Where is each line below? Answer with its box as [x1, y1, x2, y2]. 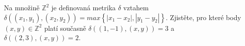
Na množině [4, 2, 40, 12]
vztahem [123, 2, 149, 12]
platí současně [44, 23, 87, 33]
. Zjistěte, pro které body [166, 12, 241, 22]
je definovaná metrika [51, 2, 116, 12]
